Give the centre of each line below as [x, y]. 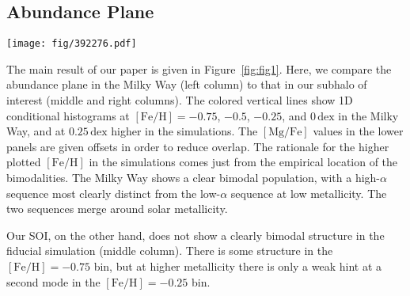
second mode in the [53, 281]
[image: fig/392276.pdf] [72, 44]
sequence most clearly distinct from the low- [114, 193]
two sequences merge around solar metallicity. [117, 209]
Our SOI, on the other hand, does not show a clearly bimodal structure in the [196, 235]
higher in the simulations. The [184, 131]
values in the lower [358, 131]
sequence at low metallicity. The [309, 193]
